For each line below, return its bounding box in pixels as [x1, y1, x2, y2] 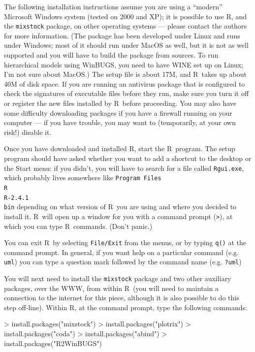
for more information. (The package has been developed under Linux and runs [4, 30, 240, 40]
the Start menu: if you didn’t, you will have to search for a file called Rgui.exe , [4, 162, 244, 173]
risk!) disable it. [4, 127, 52, 137]
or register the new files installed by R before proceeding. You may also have [4, 98, 237, 108]
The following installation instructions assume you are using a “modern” [4, 1, 223, 11]
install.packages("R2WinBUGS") [4, 338, 102, 348]
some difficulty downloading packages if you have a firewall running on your [4, 107, 232, 118]
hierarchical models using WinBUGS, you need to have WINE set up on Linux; [4, 59, 243, 69]
